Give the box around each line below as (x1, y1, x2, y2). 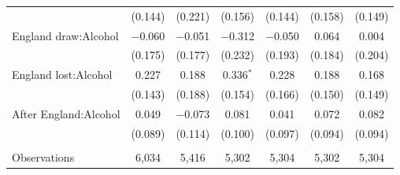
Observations (12, 148, 75, 165)
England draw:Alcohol (12, 27, 119, 43)
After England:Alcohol (12, 105, 120, 121)
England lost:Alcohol (12, 66, 113, 83)
